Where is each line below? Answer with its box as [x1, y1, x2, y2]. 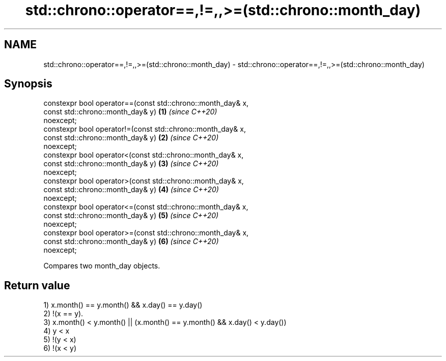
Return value [4, 279, 70, 292]
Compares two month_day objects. [43, 261, 160, 270]
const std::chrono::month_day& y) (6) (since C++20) [43, 237, 219, 246]
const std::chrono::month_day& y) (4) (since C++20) [43, 185, 219, 194]
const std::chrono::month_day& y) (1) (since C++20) [43, 107, 217, 116]
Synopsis [4, 77, 52, 91]
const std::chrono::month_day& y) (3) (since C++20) [43, 159, 219, 168]
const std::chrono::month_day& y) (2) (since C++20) [43, 133, 219, 142]
